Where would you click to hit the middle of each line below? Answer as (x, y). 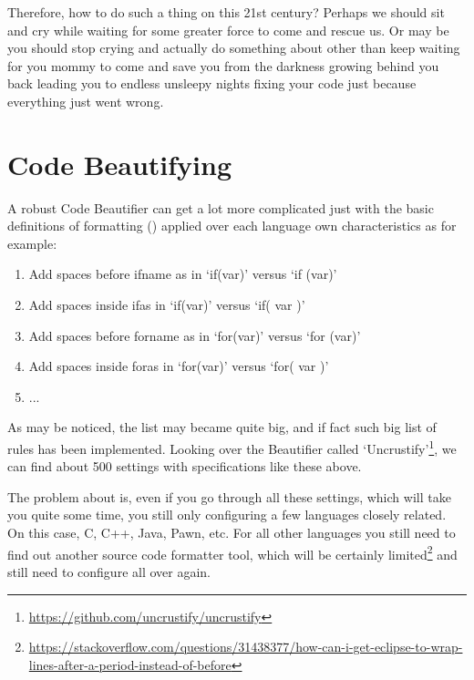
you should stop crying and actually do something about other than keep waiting (234, 48)
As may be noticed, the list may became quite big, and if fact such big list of (222, 427)
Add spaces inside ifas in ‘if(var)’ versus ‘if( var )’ (167, 305)
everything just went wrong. (86, 101)
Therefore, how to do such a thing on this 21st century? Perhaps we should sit (226, 12)
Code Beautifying (120, 164)
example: (32, 243)
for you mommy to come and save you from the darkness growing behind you (223, 65)
